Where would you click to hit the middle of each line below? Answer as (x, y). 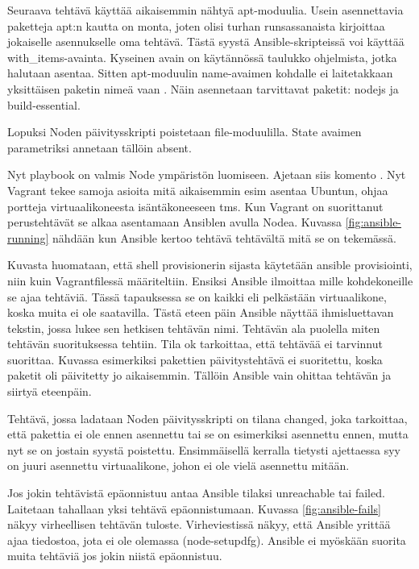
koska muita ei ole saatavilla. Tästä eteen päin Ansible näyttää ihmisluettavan (201, 312)
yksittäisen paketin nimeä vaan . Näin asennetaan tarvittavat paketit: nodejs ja (203, 88)
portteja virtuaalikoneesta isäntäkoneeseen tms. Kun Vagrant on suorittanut (195, 206)
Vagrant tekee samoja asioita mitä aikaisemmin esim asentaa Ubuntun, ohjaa (198, 190)
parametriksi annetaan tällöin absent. (100, 147)
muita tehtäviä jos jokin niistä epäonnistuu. (115, 556)
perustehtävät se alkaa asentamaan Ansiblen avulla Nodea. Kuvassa (175, 222)
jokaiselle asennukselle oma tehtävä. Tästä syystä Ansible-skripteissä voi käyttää (206, 42)
